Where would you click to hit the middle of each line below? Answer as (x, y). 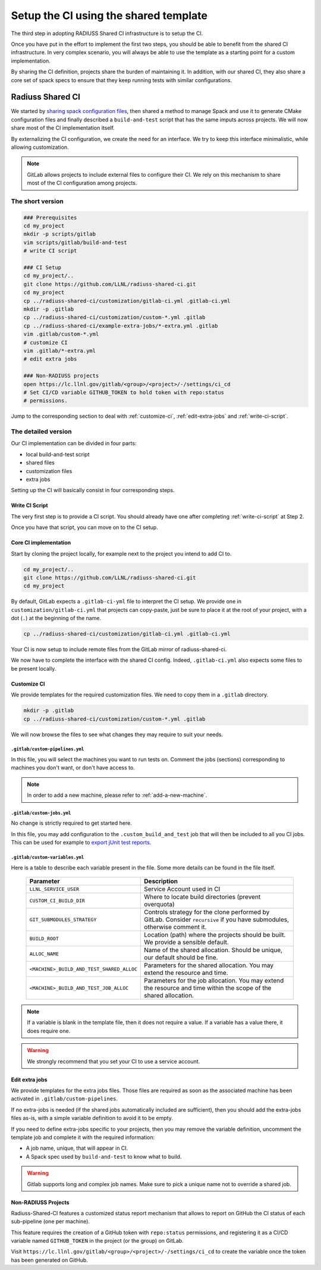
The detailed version (41, 431)
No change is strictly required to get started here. (71, 823)
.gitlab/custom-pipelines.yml (48, 749)
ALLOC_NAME (44, 954)
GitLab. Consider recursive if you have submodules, (216, 919)
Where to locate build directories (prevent (202, 897)
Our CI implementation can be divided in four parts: (74, 443)
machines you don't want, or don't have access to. (73, 768)
